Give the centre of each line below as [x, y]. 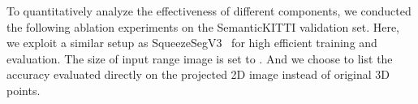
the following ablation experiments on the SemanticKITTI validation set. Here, [203, 26]
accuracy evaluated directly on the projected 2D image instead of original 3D [198, 74]
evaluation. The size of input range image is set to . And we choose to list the [200, 58]
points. [24, 90]
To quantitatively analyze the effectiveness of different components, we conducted [209, 11]
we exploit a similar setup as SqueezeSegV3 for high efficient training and [192, 43]
